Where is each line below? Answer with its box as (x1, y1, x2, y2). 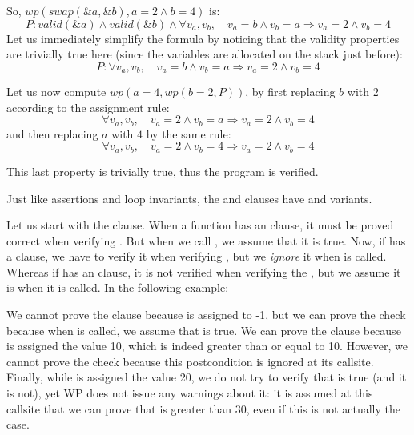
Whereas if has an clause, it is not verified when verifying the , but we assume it (6, 263, 401, 280)
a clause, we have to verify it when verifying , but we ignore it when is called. (6, 248, 387, 265)
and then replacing (6, 125, 98, 142)
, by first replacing (245, 83, 336, 100)
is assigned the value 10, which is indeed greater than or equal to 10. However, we (6, 337, 408, 354)
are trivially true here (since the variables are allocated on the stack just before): (6, 46, 403, 62)
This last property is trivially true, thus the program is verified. (6, 162, 319, 179)
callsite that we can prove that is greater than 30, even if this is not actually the (6, 400, 400, 417)
